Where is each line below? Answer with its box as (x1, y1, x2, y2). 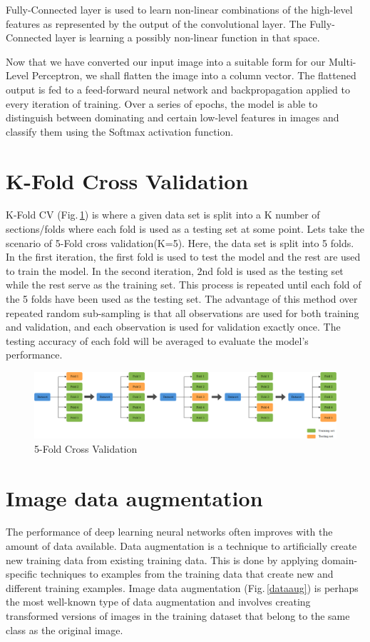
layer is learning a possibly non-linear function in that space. (55, 30, 320, 45)
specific (6, 566, 38, 581)
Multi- (328, 54, 356, 69)
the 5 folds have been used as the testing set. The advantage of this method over (6, 291, 358, 306)
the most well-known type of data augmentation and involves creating (6, 594, 311, 609)
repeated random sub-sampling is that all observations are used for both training (6, 305, 359, 320)
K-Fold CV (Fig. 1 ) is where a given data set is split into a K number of (6, 207, 320, 222)
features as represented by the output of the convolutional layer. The (6, 16, 307, 31)
